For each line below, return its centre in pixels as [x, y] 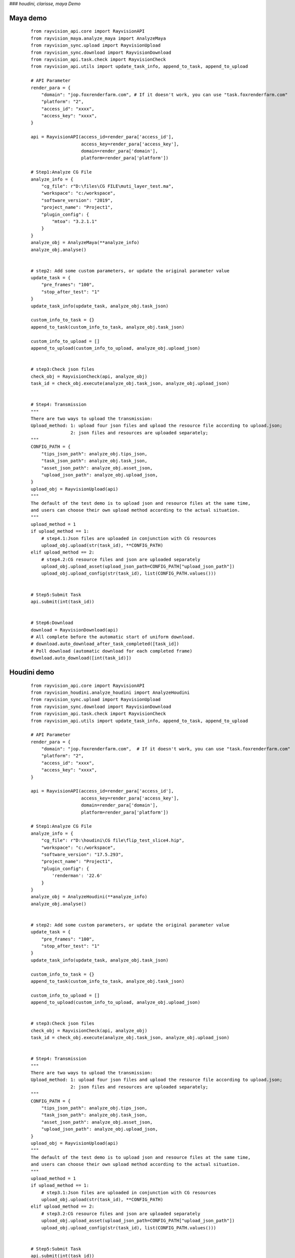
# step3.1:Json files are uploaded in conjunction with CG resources [129, 1192]
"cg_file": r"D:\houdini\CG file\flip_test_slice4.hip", [113, 841]
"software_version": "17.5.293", [82, 854]
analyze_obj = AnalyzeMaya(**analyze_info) [85, 243]
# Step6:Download [52, 623]
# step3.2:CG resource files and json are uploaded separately [121, 1213]
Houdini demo [32, 672]
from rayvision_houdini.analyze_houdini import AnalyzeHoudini [110, 692]
